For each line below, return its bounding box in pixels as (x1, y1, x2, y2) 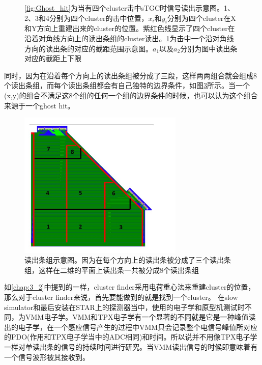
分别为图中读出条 (180, 43, 238, 53)
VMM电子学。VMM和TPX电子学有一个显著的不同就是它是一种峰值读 (25, 312, 256, 322)
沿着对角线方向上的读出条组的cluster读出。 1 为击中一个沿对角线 (24, 33, 234, 43)
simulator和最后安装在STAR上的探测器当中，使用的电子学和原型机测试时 (4, 301, 245, 312)
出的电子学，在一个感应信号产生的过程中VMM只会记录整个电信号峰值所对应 (4, 321, 258, 332)
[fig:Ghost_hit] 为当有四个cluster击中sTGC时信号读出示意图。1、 (24, 3, 235, 13)
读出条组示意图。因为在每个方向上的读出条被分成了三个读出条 (24, 255, 231, 265)
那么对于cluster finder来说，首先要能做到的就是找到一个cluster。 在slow (4, 292, 238, 302)
